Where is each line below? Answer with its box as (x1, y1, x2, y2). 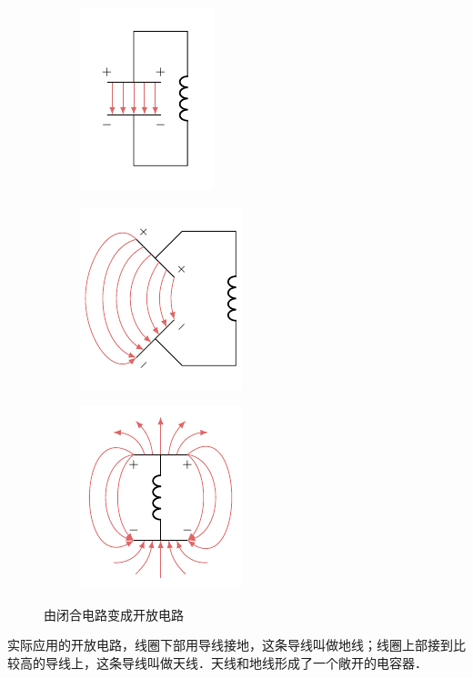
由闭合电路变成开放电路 (44, 604, 184, 623)
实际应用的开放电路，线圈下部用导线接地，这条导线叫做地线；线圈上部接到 (7, 635, 453, 654)
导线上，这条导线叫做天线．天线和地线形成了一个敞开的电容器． (45, 653, 428, 672)
